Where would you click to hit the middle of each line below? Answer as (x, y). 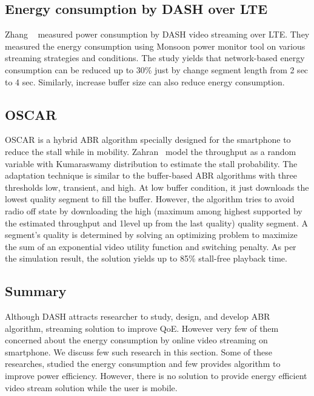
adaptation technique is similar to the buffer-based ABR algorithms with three (151, 175)
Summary (36, 291)
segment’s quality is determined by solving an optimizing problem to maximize (151, 235)
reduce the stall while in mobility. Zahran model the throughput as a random (151, 151)
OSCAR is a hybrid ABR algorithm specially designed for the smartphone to (148, 140)
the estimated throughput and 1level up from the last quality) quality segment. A (157, 223)
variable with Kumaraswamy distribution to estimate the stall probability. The (151, 163)
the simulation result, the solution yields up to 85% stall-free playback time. (146, 258)
